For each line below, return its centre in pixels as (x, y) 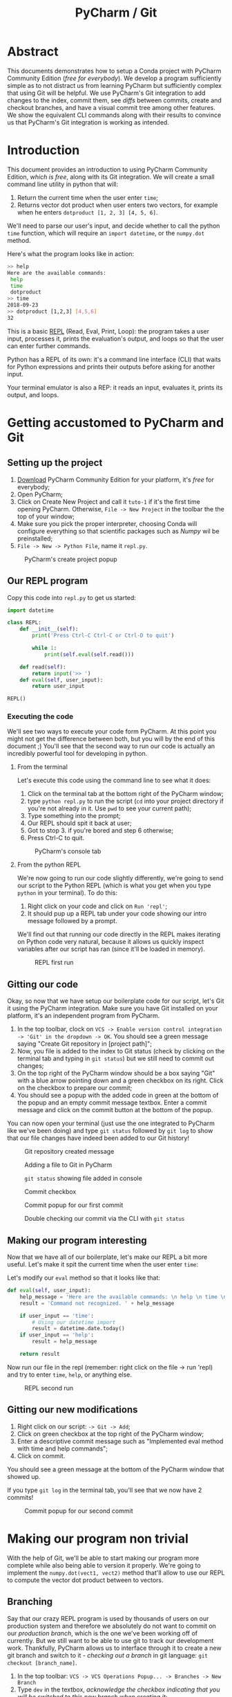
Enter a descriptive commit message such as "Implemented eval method (120, 1441)
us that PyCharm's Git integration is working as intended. (88, 122)
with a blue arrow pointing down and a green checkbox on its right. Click (120, 1080)
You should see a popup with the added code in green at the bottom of (118, 1096)
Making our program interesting (77, 1240)
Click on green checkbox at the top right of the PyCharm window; (110, 1433)
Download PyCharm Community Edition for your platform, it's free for (115, 480)
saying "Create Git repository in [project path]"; (84, 1044)
